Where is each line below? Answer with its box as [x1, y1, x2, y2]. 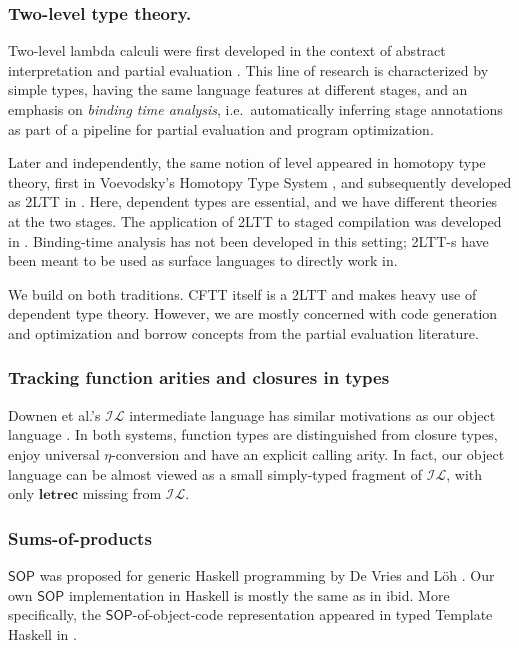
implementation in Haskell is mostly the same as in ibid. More [68, 584, 450, 605]
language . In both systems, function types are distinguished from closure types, [8, 424, 498, 445]
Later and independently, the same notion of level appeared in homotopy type [8, 152, 486, 173]
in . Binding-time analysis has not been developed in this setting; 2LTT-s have [8, 230, 489, 251]
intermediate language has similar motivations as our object [129, 404, 496, 425]
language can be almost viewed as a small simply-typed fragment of [8, 463, 423, 484]
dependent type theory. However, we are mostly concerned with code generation [8, 303, 498, 324]
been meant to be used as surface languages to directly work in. [8, 250, 398, 271]
